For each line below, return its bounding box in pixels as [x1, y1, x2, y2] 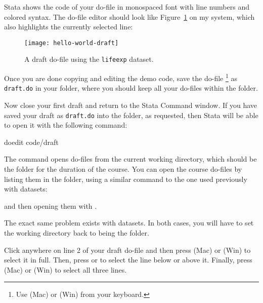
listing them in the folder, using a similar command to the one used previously [4, 173, 247, 184]
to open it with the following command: [4, 120, 127, 130]
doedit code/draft [4, 136, 59, 147]
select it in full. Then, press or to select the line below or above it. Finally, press [4, 254, 252, 265]
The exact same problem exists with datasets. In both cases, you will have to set [4, 217, 254, 228]
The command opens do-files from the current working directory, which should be [4, 154, 257, 164]
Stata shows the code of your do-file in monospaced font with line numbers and [4, 2, 249, 12]
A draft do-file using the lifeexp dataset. [24, 54, 154, 64]
